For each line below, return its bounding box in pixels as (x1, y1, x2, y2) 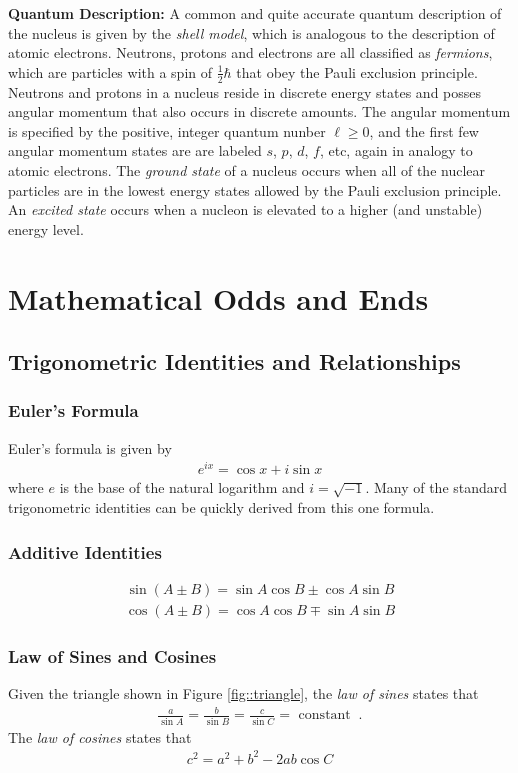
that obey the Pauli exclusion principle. (236, 61, 478, 82)
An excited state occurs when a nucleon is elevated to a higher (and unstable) (8, 199, 483, 220)
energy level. (8, 218, 84, 239)
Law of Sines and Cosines (8, 643, 217, 668)
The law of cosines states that (8, 726, 192, 747)
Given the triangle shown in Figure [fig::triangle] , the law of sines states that (8, 683, 479, 704)
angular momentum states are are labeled (8, 140, 262, 161)
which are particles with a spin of (8, 61, 213, 82)
